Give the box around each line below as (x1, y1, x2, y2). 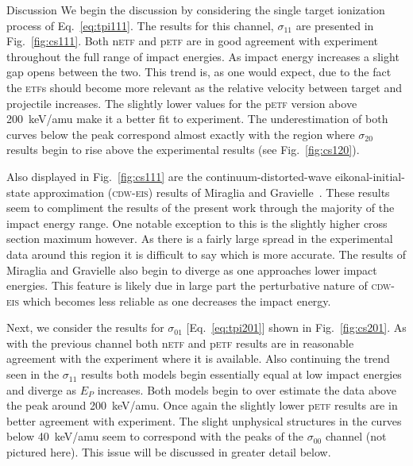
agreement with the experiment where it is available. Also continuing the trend (6, 350, 390, 367)
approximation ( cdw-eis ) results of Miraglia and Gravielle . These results (33, 183, 390, 200)
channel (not (325, 428, 387, 445)
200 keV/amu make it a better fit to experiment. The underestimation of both (6, 110, 388, 127)
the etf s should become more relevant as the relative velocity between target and (6, 79, 403, 95)
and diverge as (6, 381, 77, 398)
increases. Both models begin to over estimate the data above (97, 381, 396, 398)
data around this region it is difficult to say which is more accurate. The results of (6, 245, 407, 262)
